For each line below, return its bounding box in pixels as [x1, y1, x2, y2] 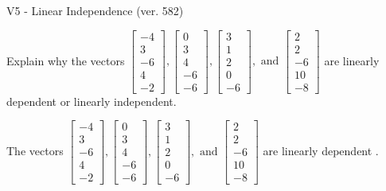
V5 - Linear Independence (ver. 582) [6, 2, 184, 18]
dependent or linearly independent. [6, 92, 177, 109]
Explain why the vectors [6, 52, 125, 68]
